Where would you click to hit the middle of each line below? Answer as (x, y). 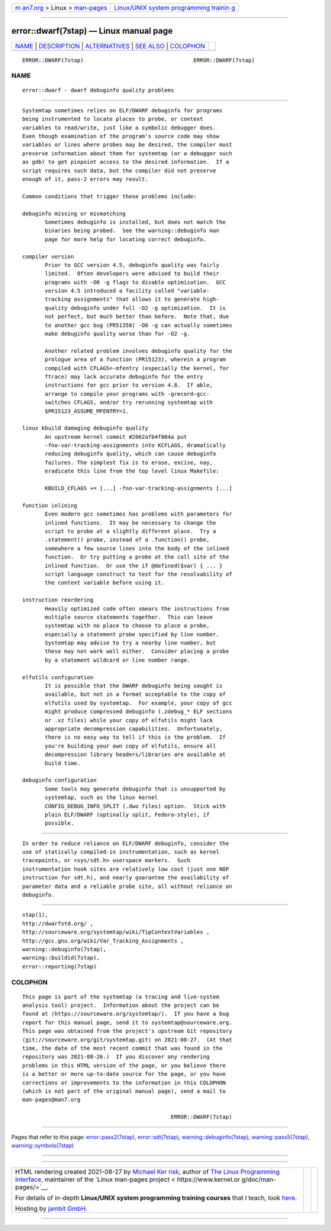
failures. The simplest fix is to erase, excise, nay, (129, 462)
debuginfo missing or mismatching (74, 214)
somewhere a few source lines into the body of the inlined (137, 548)
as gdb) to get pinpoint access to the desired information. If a (126, 162)
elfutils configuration (58, 677)
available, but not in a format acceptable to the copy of (135, 694)
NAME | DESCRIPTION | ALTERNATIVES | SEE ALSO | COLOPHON (110, 46)
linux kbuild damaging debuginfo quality (85, 428)
